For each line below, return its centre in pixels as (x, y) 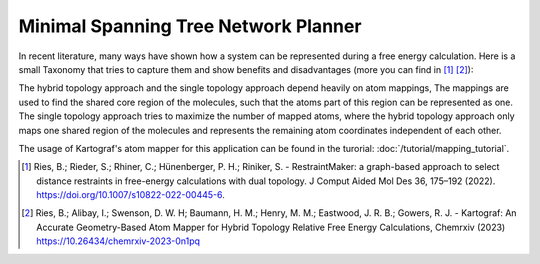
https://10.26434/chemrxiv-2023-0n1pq (118, 241)
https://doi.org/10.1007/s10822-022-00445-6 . (130, 195)
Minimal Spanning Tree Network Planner (190, 26)
